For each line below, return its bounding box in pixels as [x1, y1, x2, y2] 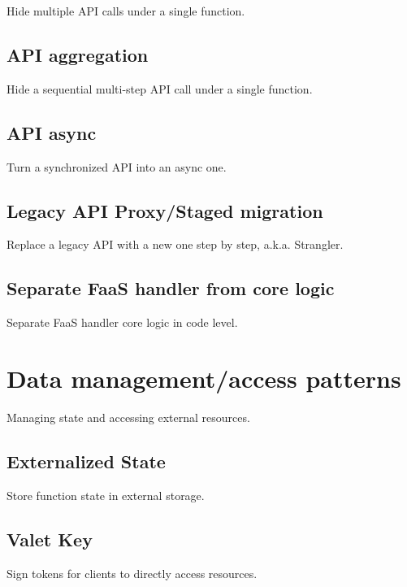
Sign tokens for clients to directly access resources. [6, 564, 258, 581]
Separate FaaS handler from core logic [6, 276, 335, 301]
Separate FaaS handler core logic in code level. [6, 314, 238, 331]
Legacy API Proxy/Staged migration [6, 198, 323, 223]
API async [6, 120, 97, 145]
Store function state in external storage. [6, 486, 205, 503]
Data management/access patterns [6, 361, 401, 394]
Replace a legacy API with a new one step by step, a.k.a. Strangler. [6, 236, 344, 253]
